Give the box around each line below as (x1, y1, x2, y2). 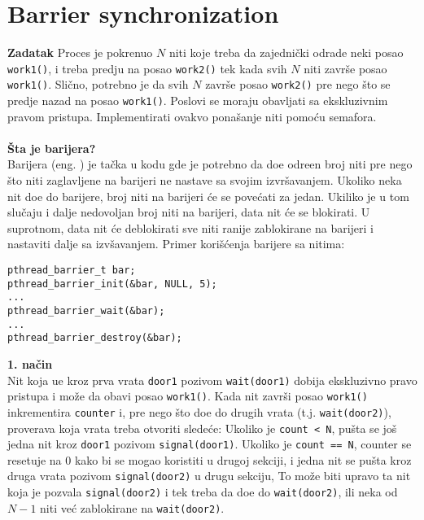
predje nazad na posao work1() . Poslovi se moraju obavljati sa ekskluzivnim (7, 92, 388, 109)
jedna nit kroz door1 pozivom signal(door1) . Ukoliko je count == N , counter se (7, 435, 412, 452)
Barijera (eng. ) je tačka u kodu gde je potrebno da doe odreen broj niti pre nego (7, 155, 413, 173)
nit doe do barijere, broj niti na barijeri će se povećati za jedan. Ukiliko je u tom (7, 187, 409, 204)
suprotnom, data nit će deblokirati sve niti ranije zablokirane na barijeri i (7, 219, 374, 236)
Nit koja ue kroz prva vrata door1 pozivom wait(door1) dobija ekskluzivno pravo (7, 371, 417, 388)
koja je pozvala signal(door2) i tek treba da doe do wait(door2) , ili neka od (7, 483, 398, 500)
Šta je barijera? (7, 139, 96, 156)
